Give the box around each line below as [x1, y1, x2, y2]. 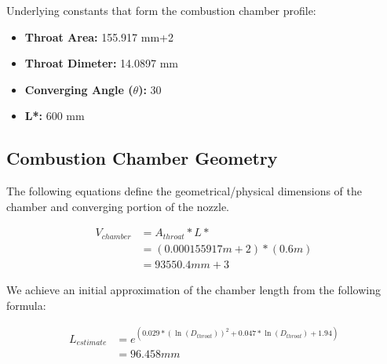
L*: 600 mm [24, 107, 85, 124]
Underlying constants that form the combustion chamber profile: [6, 2, 316, 18]
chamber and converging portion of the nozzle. [6, 198, 230, 214]
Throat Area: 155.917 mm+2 [24, 28, 173, 45]
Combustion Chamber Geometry [6, 146, 278, 170]
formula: [6, 297, 46, 313]
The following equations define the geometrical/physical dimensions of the [6, 183, 363, 199]
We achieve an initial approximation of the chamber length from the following [6, 281, 381, 297]
